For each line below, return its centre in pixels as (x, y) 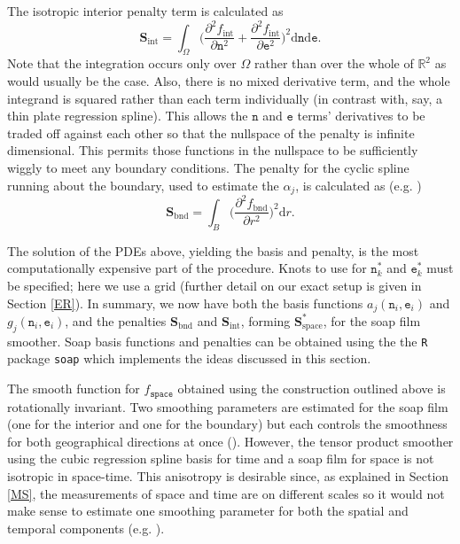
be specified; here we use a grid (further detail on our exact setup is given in (214, 285)
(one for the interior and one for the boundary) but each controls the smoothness (227, 424)
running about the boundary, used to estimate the (143, 185)
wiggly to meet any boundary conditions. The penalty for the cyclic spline (208, 167)
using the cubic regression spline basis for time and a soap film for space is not (221, 459)
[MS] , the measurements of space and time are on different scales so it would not (226, 493)
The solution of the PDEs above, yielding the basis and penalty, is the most (213, 250)
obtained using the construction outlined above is (312, 389)
